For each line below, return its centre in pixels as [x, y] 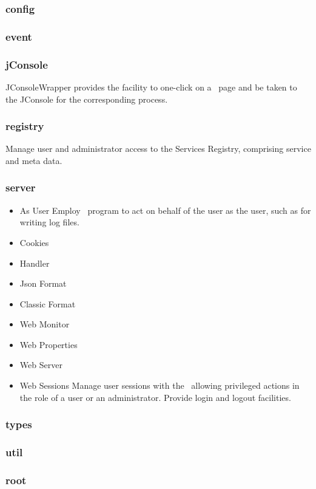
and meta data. [34, 160]
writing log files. [49, 222]
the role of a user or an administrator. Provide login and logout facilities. [155, 397]
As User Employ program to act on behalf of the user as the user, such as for [165, 210]
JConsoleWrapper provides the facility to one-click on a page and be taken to [151, 87]
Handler [35, 263]
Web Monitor [45, 324]
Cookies [34, 242]
